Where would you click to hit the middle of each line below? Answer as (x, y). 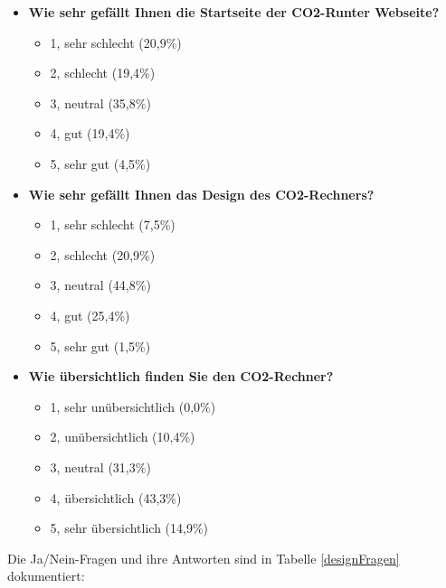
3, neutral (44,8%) (100, 285)
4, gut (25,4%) (90, 315)
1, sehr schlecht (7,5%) (113, 224)
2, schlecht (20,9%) (103, 254)
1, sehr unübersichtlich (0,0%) (133, 406)
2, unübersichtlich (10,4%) (123, 437)
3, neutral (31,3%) (100, 467)
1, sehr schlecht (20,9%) (116, 42)
